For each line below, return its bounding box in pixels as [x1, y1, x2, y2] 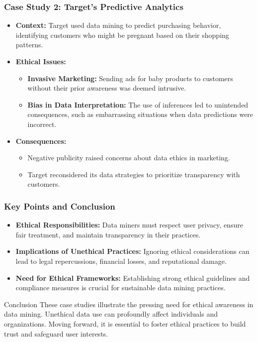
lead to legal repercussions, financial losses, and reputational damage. [15, 255, 227, 266]
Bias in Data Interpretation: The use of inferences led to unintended [27, 99, 249, 110]
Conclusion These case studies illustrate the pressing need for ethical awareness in [4, 299, 254, 309]
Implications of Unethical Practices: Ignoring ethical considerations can [15, 246, 250, 256]
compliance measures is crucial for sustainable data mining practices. [15, 282, 226, 293]
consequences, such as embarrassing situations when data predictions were [27, 109, 254, 119]
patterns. [15, 39, 43, 50]
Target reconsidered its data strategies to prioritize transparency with [27, 169, 240, 179]
